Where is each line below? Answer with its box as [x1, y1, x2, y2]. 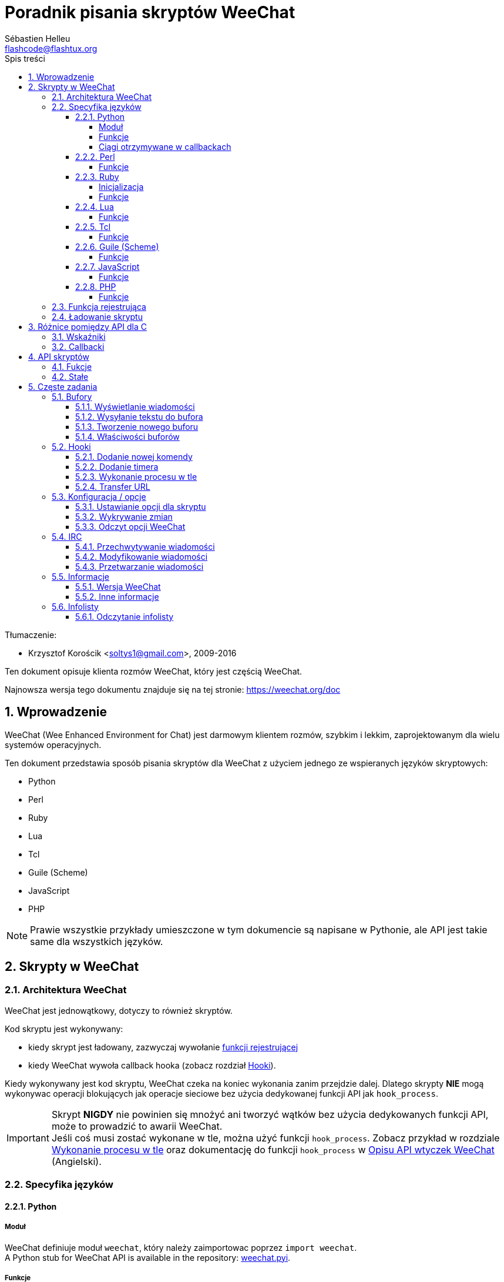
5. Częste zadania [28, 381, 98, 392]
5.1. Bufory [52, 391, 92, 402]
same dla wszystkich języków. [30, 935, 163, 947]
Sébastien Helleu [5, 33, 70, 44]
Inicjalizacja [99, 181, 144, 192]
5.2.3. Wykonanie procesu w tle [75, 471, 197, 482]
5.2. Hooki [52, 441, 91, 452]
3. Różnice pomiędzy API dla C [28, 321, 147, 332]
